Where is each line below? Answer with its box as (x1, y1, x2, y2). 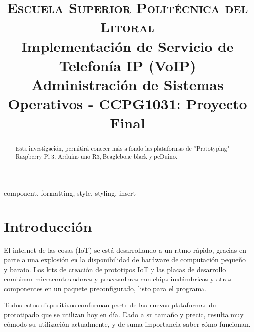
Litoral (101, 17, 154, 37)
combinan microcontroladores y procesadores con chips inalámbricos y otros (4, 274, 231, 284)
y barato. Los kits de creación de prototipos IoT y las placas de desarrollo (4, 264, 226, 274)
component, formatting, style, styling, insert (4, 187, 136, 198)
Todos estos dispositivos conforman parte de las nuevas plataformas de (4, 300, 216, 310)
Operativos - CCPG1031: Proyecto (8, 94, 247, 114)
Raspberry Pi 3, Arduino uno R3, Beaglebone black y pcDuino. (15, 152, 178, 160)
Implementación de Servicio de (21, 36, 234, 56)
